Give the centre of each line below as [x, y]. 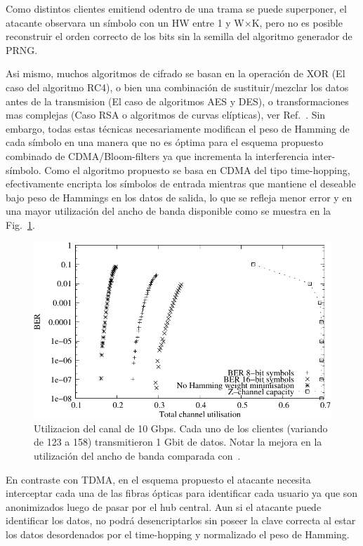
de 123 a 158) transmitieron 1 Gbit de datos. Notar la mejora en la [178, 442]
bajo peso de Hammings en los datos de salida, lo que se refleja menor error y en [179, 197]
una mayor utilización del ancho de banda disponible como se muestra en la [169, 211]
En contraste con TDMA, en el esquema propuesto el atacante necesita [158, 479]
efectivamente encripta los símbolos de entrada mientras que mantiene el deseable [181, 184]
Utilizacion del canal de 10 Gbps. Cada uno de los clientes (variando [181, 428]
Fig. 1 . [20, 224]
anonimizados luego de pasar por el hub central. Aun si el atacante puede [164, 506]
